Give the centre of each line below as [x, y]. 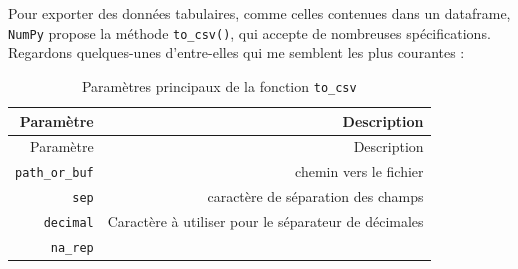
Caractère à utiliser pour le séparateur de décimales [265, 221]
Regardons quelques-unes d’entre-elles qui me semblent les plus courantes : [236, 52]
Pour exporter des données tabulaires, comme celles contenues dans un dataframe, [259, 13]
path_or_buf [54, 173]
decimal [68, 223]
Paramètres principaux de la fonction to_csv [219, 85]
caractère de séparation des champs [315, 196]
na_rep [72, 247]
